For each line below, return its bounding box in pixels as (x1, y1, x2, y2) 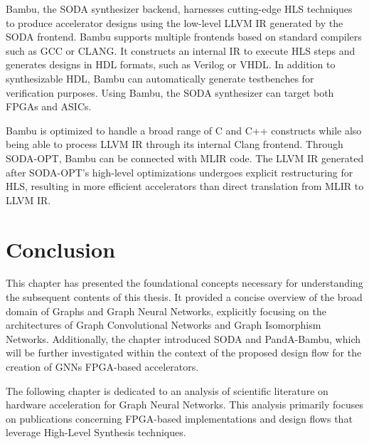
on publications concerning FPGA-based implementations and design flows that (6, 411, 353, 425)
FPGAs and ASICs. (6, 99, 92, 114)
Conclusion (6, 234, 116, 263)
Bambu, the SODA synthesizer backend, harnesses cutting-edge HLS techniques (6, 1, 353, 16)
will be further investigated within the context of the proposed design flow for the (6, 345, 362, 360)
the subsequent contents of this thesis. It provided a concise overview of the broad (6, 290, 363, 305)
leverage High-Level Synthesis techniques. (6, 425, 186, 440)
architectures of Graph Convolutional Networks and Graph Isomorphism (6, 317, 321, 332)
